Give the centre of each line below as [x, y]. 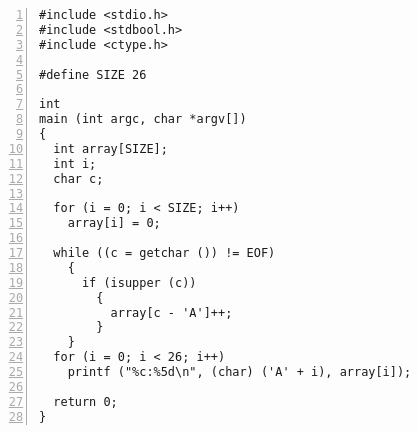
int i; [75, 163]
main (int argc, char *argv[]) [143, 119]
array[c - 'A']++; [171, 312]
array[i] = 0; [114, 223]
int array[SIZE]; [110, 148]
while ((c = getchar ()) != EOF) [164, 253]
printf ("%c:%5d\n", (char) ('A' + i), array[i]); [239, 372]
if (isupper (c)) [139, 282]
